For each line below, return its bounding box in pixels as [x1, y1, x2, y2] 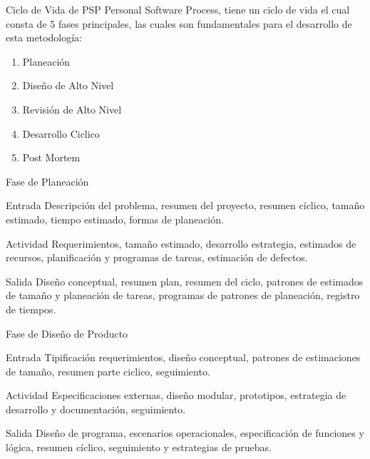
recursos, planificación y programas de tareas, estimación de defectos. [6, 250, 308, 265]
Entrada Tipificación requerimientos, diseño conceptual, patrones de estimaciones [6, 350, 361, 365]
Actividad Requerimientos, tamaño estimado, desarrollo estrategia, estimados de [6, 236, 356, 251]
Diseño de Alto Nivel [22, 78, 114, 93]
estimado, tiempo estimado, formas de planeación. [6, 211, 224, 226]
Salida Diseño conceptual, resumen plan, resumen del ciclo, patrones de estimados [6, 273, 364, 288]
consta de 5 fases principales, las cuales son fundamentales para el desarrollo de [6, 16, 352, 31]
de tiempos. [6, 301, 56, 316]
